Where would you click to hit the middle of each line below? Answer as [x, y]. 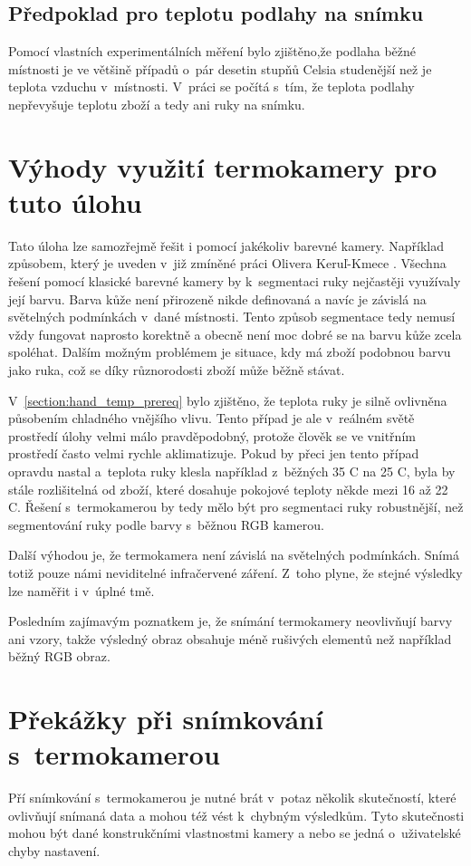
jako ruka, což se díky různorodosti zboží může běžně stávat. [177, 370]
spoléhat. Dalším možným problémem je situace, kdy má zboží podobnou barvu [230, 352]
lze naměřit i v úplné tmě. [82, 590]
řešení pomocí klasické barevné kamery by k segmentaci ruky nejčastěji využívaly [235, 281]
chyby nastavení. [54, 851]
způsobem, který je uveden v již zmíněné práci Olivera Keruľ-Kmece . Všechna [227, 263]
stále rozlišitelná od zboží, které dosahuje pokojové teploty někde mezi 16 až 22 [228, 489]
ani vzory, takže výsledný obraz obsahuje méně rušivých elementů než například [230, 638]
